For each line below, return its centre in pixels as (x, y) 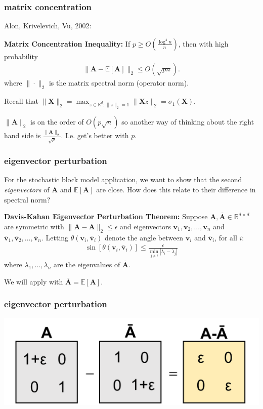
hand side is (23, 135)
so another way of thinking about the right (188, 121)
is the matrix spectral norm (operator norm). (119, 83)
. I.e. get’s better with (95, 135)
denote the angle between (144, 237)
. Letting (55, 237)
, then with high (203, 43)
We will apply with (34, 281)
